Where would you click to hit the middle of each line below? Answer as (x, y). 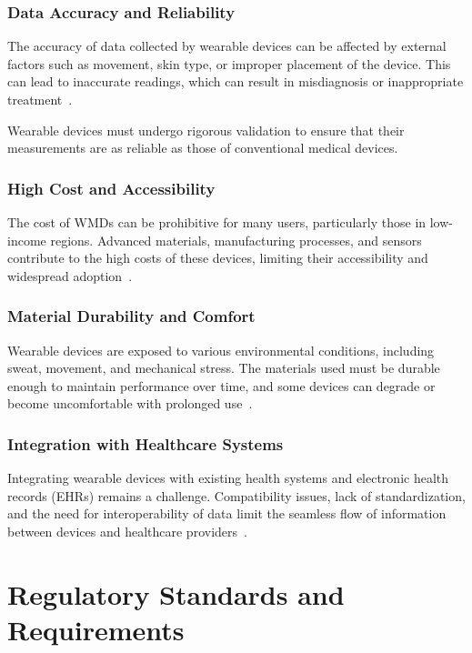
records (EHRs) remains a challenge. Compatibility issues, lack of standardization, (236, 495)
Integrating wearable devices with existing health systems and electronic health (228, 478)
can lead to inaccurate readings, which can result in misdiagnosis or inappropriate (236, 81)
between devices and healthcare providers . (127, 531)
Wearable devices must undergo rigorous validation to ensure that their (206, 130)
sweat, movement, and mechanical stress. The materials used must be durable (224, 368)
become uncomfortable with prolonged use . (130, 403)
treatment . (40, 99)
